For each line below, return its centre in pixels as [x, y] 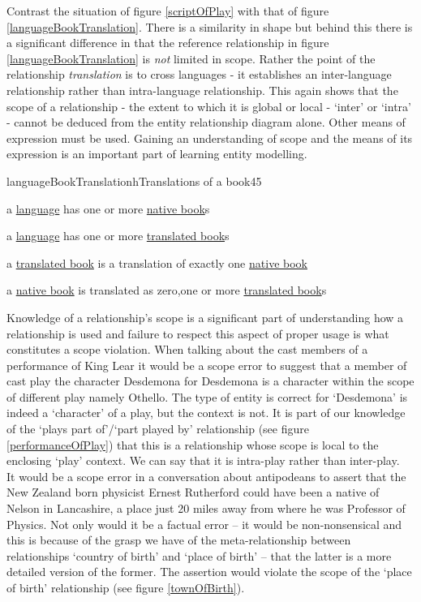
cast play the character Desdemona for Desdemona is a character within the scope [210, 381]
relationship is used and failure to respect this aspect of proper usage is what [198, 333]
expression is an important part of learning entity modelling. [157, 154]
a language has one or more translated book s [118, 236]
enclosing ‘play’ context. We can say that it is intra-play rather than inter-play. [203, 460]
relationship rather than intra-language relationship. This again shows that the [202, 90]
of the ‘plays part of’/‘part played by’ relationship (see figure [158, 429]
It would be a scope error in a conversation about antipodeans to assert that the [206, 476]
